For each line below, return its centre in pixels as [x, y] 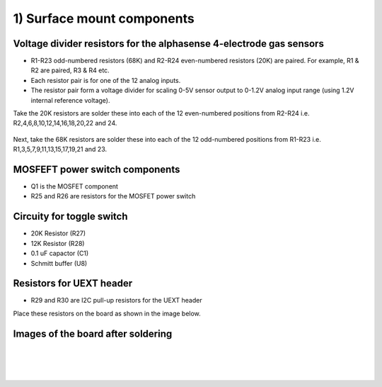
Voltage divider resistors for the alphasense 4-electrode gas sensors [169, 44]
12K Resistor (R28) [58, 243]
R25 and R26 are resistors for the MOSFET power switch [113, 196]
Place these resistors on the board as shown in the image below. [107, 313]
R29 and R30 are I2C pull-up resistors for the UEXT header [116, 301]
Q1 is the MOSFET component [74, 186]
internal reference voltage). [70, 100]
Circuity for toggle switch [70, 217]
